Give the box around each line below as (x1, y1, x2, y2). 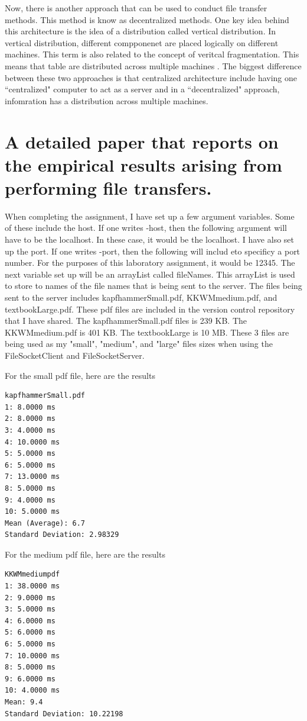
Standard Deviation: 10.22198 (5, 709, 123, 718)
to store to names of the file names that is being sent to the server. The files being (5, 279, 302, 292)
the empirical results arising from (5, 152, 282, 176)
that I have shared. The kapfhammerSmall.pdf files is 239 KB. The (5, 314, 247, 327)
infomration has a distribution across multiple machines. (5, 94, 208, 107)
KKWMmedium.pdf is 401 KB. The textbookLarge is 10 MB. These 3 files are (5, 326, 289, 338)
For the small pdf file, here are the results (5, 369, 155, 381)
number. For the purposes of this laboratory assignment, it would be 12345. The (5, 256, 295, 269)
